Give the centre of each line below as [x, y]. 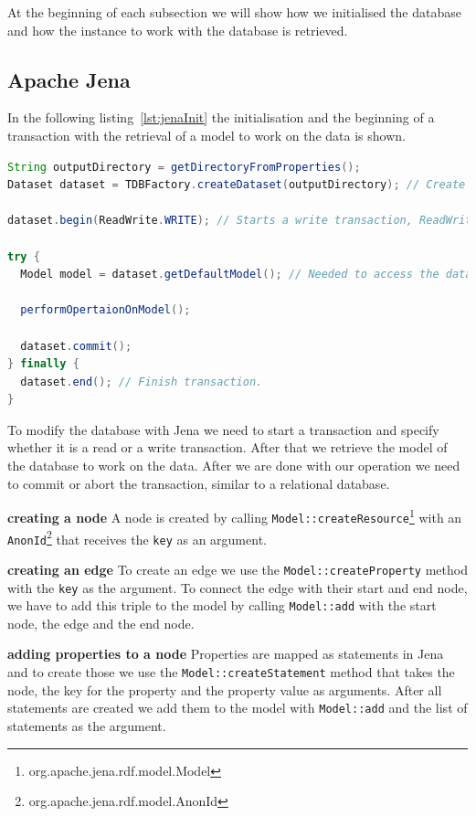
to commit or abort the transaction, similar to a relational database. [199, 483]
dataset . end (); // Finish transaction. [142, 382]
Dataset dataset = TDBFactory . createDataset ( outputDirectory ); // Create [237, 185]
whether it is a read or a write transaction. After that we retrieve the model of [227, 447]
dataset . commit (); [76, 346]
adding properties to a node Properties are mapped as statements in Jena [226, 654]
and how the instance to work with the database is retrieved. [178, 30]
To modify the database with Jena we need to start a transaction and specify [223, 429]
